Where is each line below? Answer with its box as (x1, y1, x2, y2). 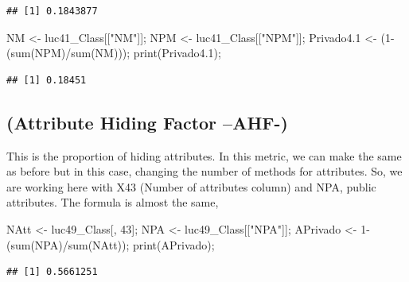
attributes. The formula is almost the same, (6, 194, 219, 211)
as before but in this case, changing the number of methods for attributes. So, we (6, 163, 403, 180)
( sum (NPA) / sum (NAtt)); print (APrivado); (6, 236, 215, 253)
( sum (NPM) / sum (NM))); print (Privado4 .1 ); (6, 44, 221, 61)
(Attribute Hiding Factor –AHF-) (6, 110, 288, 134)
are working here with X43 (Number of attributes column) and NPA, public (6, 178, 376, 195)
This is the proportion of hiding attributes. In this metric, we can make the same (6, 147, 402, 164)
